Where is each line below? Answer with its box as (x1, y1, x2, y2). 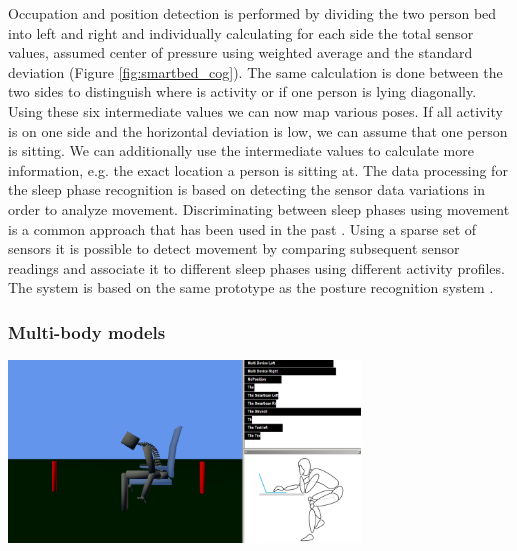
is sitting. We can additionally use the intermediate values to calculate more (8, 140, 474, 161)
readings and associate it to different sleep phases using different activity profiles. (8, 257, 505, 278)
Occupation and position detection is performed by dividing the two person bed (8, 3, 497, 23)
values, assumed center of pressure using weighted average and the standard (8, 42, 473, 63)
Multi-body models (8, 319, 166, 344)
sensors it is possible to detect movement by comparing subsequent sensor (8, 238, 460, 259)
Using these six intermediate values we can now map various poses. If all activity (8, 100, 503, 121)
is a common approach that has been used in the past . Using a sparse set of (8, 218, 477, 239)
